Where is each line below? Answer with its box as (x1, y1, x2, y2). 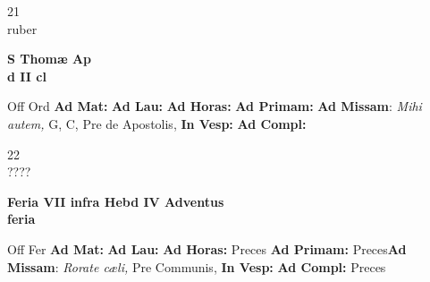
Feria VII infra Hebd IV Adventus (7, 192, 224, 210)
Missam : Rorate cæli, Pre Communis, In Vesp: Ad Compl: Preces (7, 257, 386, 276)
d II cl (7, 66, 46, 85)
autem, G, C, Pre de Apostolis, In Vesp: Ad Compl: (7, 114, 307, 132)
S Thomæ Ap (7, 49, 92, 68)
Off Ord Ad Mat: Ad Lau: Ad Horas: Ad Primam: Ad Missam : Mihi (7, 97, 422, 115)
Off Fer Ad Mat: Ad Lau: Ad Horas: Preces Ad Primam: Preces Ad (7, 239, 407, 258)
